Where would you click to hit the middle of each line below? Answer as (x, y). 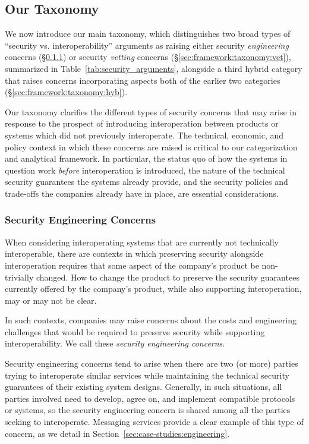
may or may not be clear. (51, 300)
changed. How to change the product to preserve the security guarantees (168, 277)
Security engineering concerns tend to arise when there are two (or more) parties (152, 363)
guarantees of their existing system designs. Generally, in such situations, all (144, 387)
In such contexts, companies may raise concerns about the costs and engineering (151, 320)
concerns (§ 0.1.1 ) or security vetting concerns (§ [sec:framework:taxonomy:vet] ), (148, 57)
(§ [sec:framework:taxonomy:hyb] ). (66, 92)
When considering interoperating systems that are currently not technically (142, 242)
